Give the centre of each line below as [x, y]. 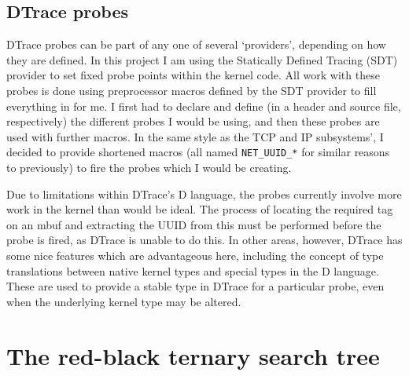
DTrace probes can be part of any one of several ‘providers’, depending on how [196, 44]
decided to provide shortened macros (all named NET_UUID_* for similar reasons [198, 152]
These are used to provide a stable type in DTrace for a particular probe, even [195, 286]
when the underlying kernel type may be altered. [124, 301]
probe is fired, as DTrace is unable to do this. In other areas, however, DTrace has [204, 240]
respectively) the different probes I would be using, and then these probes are [193, 121]
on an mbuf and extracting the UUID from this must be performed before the [194, 224]
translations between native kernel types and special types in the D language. [193, 270]
